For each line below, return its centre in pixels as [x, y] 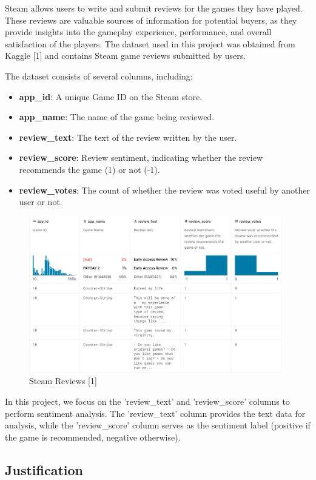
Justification [44, 469]
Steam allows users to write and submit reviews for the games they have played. [154, 8]
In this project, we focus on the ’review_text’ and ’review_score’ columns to [147, 401]
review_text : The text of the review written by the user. [128, 137]
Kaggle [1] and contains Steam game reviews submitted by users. [126, 56]
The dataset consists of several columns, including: [99, 76]
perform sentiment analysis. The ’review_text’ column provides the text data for [155, 413]
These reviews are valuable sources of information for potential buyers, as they [151, 20]
